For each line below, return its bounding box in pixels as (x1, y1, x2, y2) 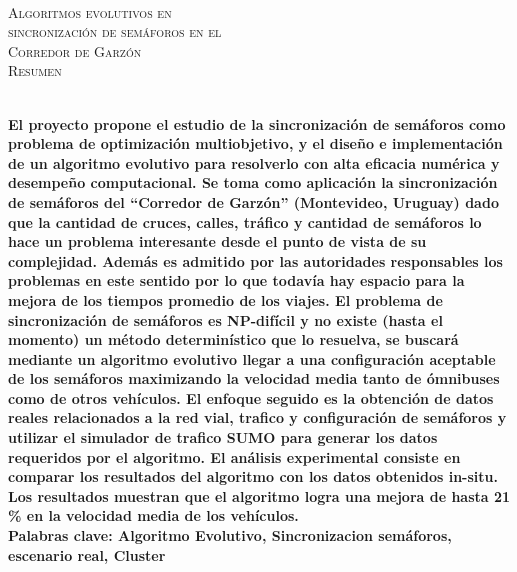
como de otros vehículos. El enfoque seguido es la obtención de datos (8, 387, 494, 408)
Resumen (8, 60, 62, 81)
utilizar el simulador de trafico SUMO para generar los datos (8, 427, 438, 448)
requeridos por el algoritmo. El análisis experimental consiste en (8, 446, 461, 467)
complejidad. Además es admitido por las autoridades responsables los (8, 250, 503, 271)
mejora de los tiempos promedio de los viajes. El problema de (8, 289, 443, 310)
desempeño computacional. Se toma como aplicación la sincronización (8, 172, 498, 193)
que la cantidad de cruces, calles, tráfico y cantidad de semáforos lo (8, 211, 482, 232)
